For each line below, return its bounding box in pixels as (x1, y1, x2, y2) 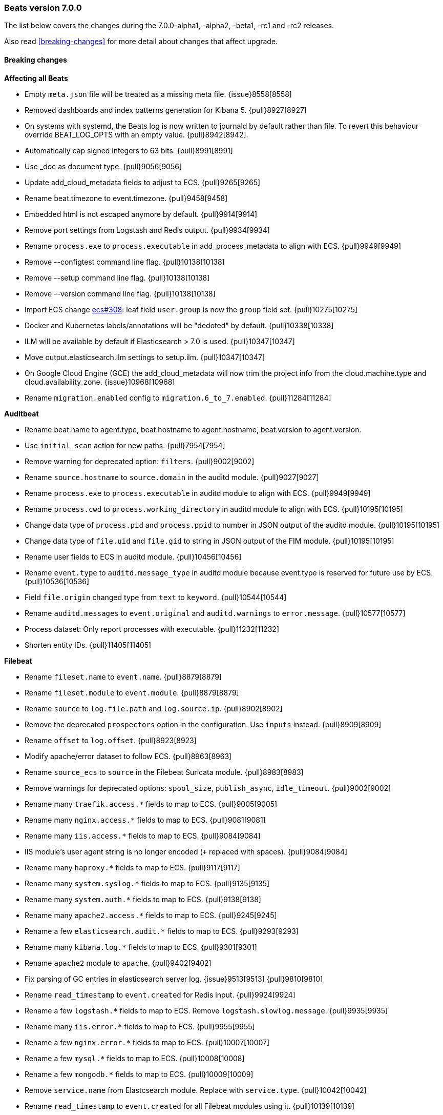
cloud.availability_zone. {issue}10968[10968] (25, 377, 175, 386)
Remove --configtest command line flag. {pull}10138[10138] (25, 257, 225, 266)
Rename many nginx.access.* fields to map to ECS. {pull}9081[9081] (25, 815, 266, 824)
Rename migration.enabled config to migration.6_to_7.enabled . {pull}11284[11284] (25, 393, 331, 402)
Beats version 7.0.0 (4, 3, 82, 13)
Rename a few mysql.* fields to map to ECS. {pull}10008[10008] (25, 1053, 245, 1063)
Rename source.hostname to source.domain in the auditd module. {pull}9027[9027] (25, 472, 319, 482)
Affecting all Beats (4, 73, 68, 83)
